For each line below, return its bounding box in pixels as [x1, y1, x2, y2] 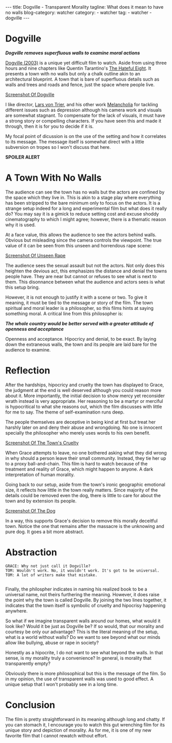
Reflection [5, 365, 50, 377]
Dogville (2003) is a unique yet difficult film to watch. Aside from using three [5, 60, 167, 66]
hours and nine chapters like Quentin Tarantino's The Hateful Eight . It [5, 65, 151, 71]
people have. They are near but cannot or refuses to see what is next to [5, 273, 157, 279]
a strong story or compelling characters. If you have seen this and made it [5, 118, 162, 124]
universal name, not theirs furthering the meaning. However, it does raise [5, 591, 160, 597]
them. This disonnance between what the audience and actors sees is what [5, 279, 165, 285]
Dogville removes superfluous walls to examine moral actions [5, 50, 140, 56]
